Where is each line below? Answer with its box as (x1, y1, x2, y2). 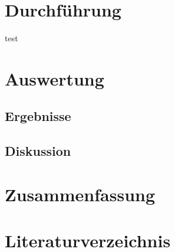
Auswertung (5, 66, 104, 90)
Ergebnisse (5, 107, 71, 125)
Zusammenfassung (5, 182, 156, 206)
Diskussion (5, 142, 71, 160)
